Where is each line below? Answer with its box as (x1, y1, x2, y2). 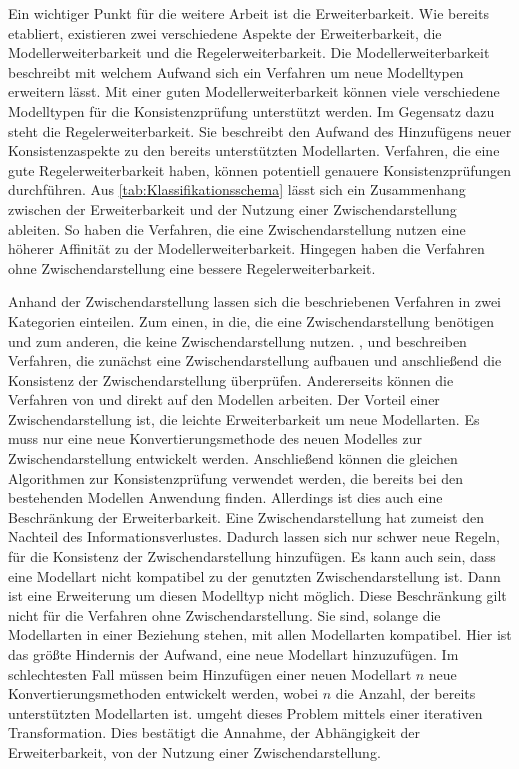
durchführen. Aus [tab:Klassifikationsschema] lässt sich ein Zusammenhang (8, 179, 466, 200)
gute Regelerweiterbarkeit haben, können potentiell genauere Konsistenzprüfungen (8, 159, 512, 180)
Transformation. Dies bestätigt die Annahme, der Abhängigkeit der (8, 722, 421, 743)
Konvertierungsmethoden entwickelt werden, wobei (8, 683, 319, 704)
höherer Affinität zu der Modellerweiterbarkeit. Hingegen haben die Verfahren (8, 238, 485, 259)
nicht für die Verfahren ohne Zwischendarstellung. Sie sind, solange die (8, 604, 441, 625)
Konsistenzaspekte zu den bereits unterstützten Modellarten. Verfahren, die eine (8, 140, 500, 161)
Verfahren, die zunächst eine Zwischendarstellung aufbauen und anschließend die (8, 350, 502, 371)
